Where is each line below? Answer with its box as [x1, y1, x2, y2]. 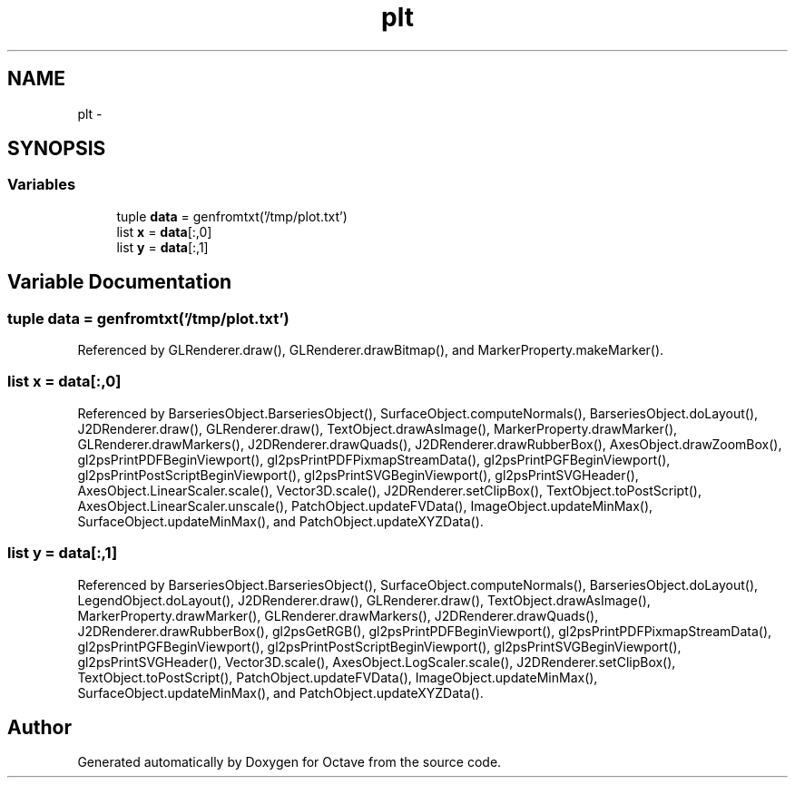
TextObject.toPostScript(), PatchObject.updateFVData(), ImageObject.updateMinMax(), [77, 669, 598, 685]
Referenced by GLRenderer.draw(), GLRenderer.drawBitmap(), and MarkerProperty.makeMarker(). [77, 342, 664, 358]
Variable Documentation [7, 270, 232, 294]
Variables [7, 175, 76, 194]
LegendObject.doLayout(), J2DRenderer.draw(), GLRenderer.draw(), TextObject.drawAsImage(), [77, 592, 651, 608]
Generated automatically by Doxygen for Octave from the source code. [77, 754, 502, 770]
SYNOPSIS [7, 137, 106, 161]
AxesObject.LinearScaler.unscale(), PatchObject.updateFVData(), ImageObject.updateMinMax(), [77, 497, 653, 514]
